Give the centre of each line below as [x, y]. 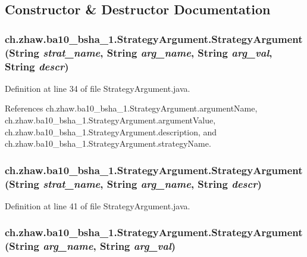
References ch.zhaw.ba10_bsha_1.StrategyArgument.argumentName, [131, 108]
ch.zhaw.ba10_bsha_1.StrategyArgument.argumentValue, [110, 120]
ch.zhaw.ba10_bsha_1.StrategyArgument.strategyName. [108, 143]
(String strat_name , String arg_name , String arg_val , [139, 52]
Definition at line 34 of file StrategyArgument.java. [98, 88]
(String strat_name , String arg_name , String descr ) [133, 183]
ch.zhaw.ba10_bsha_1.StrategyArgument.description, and [111, 131]
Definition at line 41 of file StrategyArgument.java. [98, 205]
